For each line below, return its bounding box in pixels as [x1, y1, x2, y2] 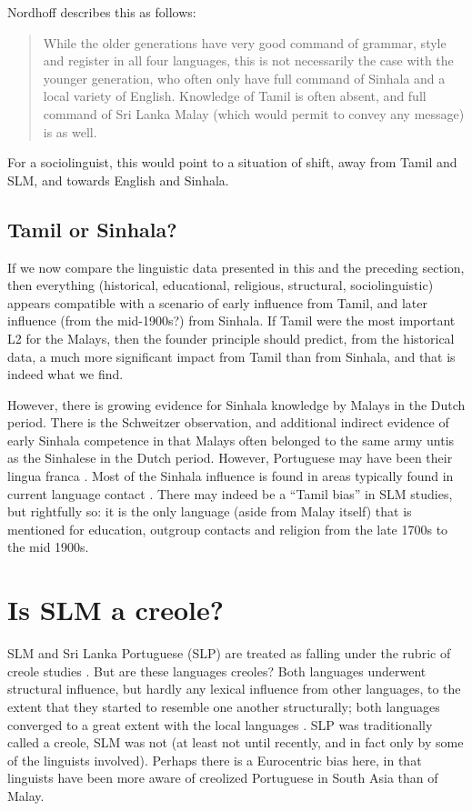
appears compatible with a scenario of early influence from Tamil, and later [7, 293, 427, 312]
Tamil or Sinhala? [7, 215, 177, 243]
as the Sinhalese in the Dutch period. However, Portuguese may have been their [7, 448, 453, 467]
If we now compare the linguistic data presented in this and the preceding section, [7, 257, 465, 276]
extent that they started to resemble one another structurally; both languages [7, 696, 440, 716]
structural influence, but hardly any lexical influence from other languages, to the [7, 679, 461, 698]
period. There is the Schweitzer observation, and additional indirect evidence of [7, 413, 449, 432]
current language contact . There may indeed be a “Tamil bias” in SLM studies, [7, 484, 453, 503]
